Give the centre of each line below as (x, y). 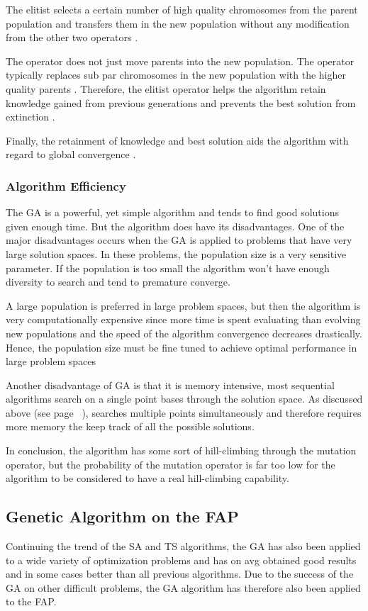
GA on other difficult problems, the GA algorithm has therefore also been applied (183, 587)
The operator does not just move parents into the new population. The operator (180, 61)
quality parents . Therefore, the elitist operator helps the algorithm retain (166, 88)
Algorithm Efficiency (66, 185)
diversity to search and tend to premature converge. (118, 282)
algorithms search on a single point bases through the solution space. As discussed (184, 399)
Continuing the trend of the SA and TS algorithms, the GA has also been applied (183, 546)
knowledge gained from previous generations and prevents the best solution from (181, 102)
